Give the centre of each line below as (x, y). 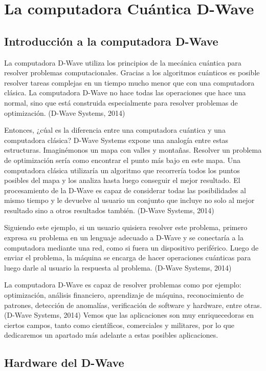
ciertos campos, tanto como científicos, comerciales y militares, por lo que (119, 325)
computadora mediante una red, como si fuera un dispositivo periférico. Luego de (131, 247)
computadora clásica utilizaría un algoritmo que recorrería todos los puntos (122, 170)
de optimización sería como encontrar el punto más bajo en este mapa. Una (122, 160)
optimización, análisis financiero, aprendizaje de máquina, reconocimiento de (124, 295)
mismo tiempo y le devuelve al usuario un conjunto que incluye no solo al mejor (129, 200)
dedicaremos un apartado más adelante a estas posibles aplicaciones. (111, 335)
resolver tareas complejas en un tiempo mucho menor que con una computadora (129, 82)
